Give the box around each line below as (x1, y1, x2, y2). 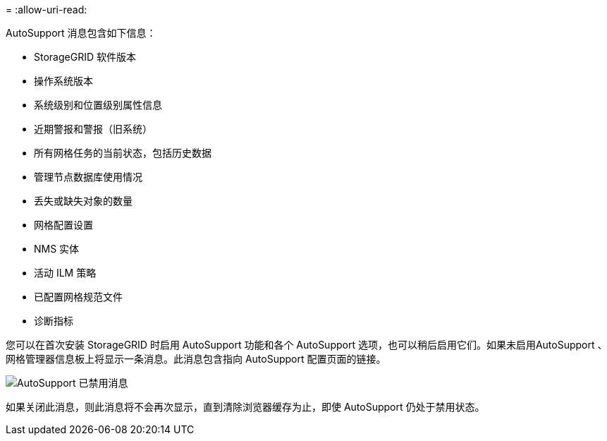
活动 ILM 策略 (34, 267, 97, 279)
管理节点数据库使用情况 (34, 171, 142, 183)
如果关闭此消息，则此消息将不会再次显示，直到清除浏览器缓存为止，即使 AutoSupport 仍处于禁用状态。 (6, 401, 485, 413)
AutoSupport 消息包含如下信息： (6, 27, 157, 39)
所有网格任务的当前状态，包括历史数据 (34, 147, 211, 159)
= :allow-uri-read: (6, 4, 87, 16)
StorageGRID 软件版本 (34, 51, 136, 63)
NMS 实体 (34, 243, 80, 255)
